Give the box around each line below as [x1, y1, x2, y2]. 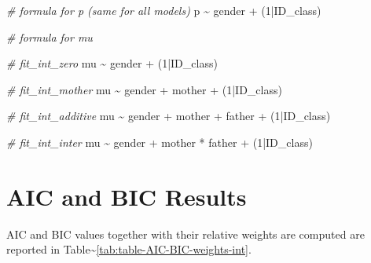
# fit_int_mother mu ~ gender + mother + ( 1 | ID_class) [6, 81, 282, 97]
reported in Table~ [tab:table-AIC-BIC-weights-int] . [6, 241, 252, 258]
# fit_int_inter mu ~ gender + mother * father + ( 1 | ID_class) [6, 133, 313, 150]
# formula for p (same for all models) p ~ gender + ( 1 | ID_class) [6, 2, 321, 18]
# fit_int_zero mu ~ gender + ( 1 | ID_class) [6, 55, 218, 71]
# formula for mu [6, 28, 93, 45]
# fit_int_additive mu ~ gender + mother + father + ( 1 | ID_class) [6, 108, 331, 124]
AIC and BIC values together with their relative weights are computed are [6, 225, 365, 242]
